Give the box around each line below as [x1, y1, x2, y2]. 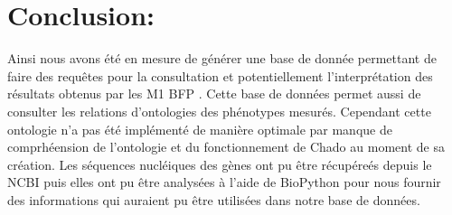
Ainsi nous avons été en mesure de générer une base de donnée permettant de [7, 49, 437, 68]
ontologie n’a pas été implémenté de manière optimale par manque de [7, 119, 392, 138]
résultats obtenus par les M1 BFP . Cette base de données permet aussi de [7, 84, 421, 103]
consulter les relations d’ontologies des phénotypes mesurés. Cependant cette [7, 101, 431, 120]
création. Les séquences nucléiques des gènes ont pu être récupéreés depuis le [7, 154, 432, 173]
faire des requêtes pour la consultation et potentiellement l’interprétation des [7, 66, 433, 85]
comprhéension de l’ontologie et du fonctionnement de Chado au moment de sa [7, 137, 445, 156]
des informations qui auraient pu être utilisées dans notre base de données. [7, 190, 420, 209]
